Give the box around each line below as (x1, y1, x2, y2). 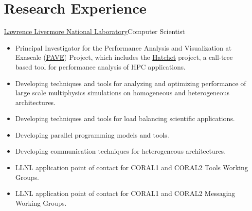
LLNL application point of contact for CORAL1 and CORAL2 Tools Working (15, 162, 248, 173)
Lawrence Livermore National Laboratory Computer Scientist (4, 26, 185, 36)
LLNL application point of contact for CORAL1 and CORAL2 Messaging (15, 188, 235, 198)
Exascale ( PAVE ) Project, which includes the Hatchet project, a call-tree (15, 52, 233, 62)
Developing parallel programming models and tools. (15, 129, 169, 140)
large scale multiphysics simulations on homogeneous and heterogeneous (15, 88, 230, 98)
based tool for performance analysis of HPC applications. (15, 61, 186, 71)
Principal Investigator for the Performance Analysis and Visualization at (15, 42, 232, 53)
